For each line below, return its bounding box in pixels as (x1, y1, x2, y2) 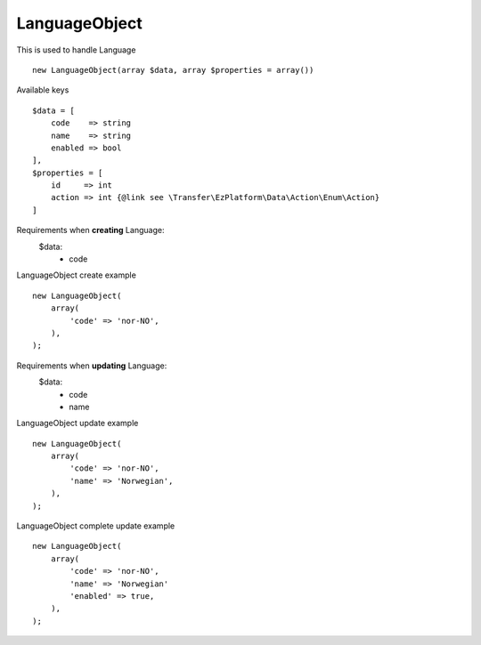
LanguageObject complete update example (16, 520, 175, 531)
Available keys (16, 85, 69, 95)
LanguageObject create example (16, 270, 137, 280)
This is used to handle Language (16, 44, 136, 55)
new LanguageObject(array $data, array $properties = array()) (32, 65, 314, 75)
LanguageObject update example (16, 418, 139, 429)
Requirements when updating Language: (16, 360, 167, 371)
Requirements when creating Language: (16, 225, 165, 236)
